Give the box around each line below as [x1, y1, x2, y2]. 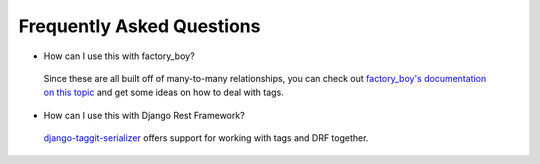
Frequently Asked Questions [18, 15, 261, 37]
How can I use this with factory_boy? [43, 50, 195, 62]
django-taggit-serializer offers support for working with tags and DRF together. [43, 132, 369, 144]
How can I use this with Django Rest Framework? [43, 109, 245, 121]
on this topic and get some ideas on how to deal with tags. [43, 86, 284, 99]
